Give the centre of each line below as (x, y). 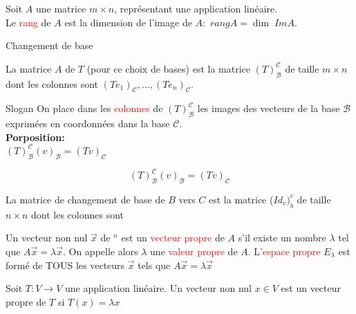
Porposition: (35, 137)
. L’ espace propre (284, 251)
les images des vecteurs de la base (269, 108)
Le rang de (28, 22)
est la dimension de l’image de (128, 22)
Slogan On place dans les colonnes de (84, 108)
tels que (154, 265)
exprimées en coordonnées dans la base (88, 123)
